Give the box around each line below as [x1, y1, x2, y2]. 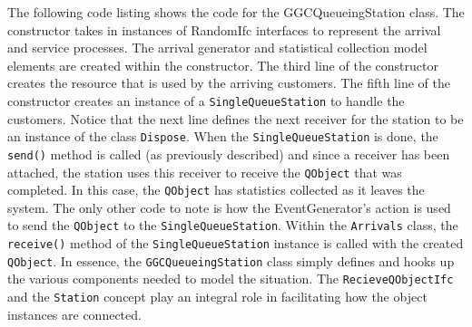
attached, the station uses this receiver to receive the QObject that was [7, 162, 402, 181]
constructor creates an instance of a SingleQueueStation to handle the [7, 91, 405, 110]
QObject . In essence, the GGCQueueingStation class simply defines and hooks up [7, 251, 455, 270]
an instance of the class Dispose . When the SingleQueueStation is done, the [7, 127, 438, 146]
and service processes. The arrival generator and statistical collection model [7, 38, 428, 57]
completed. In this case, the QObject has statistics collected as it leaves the [7, 180, 425, 199]
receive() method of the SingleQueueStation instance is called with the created [7, 234, 464, 253]
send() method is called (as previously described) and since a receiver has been [7, 144, 450, 163]
